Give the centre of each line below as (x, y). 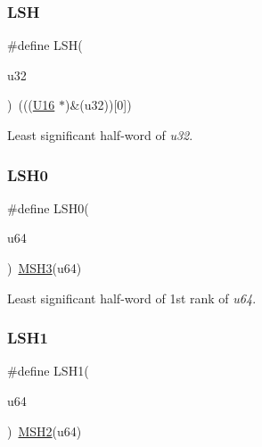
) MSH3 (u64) (45, 268)
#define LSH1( (48, 371)
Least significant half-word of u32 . (100, 135)
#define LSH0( (48, 207)
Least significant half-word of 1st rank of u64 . (132, 298)
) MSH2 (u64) (45, 430)
